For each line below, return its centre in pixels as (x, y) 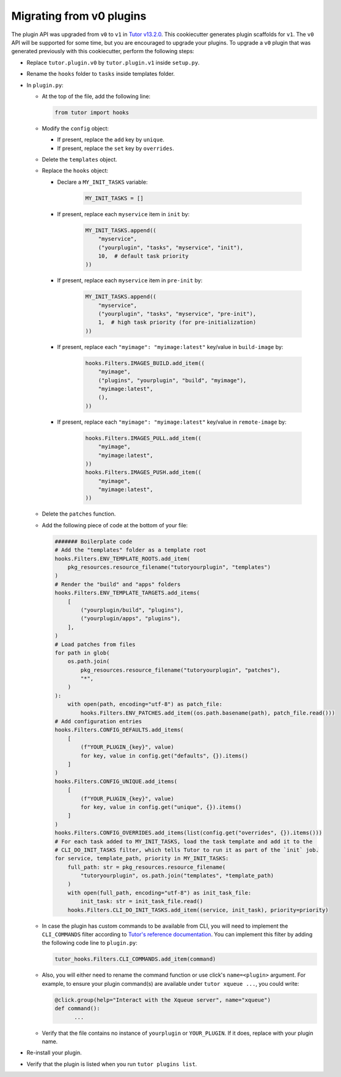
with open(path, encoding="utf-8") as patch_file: (145, 704)
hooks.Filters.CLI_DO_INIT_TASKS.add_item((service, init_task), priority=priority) (198, 910)
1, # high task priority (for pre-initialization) (177, 322)
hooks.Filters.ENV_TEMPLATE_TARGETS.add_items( (127, 593)
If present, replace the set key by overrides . (116, 148)
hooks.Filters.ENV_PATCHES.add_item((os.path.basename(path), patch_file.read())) (208, 713)
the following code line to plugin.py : (90, 943)
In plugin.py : (45, 85)
